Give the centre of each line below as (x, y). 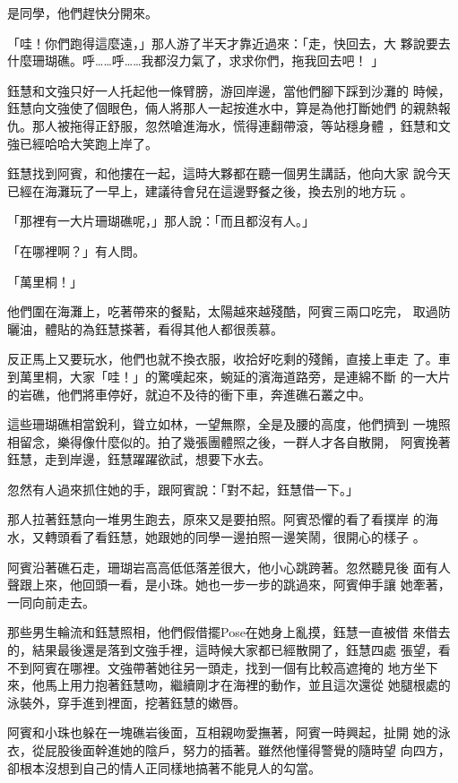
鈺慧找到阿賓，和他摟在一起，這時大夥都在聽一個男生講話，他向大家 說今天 (229, 173)
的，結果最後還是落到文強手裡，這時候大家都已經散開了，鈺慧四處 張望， (223, 650)
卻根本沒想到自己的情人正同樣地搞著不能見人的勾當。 (164, 767)
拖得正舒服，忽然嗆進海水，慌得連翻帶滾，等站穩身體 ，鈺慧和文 (260, 125)
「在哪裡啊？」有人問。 (76, 250)
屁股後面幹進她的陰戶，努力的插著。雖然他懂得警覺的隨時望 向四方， (247, 750)
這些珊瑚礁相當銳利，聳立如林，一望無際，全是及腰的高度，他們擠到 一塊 (223, 424)
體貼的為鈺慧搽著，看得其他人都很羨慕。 (164, 328)
